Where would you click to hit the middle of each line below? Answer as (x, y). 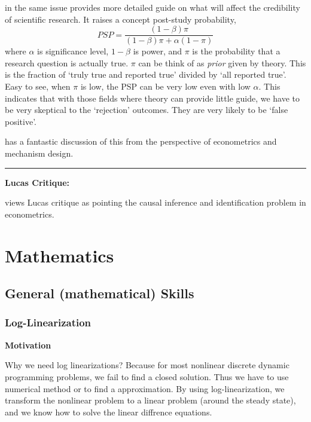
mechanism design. (39, 153)
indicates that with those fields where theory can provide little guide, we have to (153, 98)
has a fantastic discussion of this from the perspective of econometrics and (141, 141)
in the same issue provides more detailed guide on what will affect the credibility (153, 7)
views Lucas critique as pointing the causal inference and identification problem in (155, 202)
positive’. (21, 121)
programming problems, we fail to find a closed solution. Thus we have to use (147, 376)
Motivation (28, 345)
